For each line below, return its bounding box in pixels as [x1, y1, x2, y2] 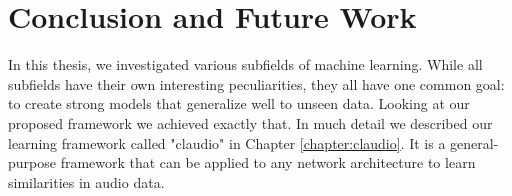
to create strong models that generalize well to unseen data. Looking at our [8, 93, 470, 114]
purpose [8, 152, 56, 173]
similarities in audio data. [8, 171, 165, 192]
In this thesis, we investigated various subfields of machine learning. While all [8, 54, 483, 75]
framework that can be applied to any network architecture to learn [60, 152, 476, 173]
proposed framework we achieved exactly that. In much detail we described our [8, 112, 493, 133]
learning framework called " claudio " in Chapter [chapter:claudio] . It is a [8, 132, 446, 153]
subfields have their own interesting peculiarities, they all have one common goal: [8, 73, 505, 94]
